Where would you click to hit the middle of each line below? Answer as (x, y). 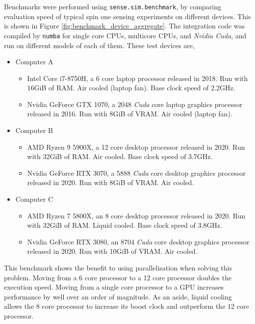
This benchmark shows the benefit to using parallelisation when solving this (118, 268)
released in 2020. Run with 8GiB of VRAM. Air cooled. (111, 182)
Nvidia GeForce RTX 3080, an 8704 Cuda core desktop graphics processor (138, 241)
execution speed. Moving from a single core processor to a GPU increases (114, 287)
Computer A (34, 62)
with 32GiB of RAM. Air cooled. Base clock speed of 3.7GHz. (120, 156)
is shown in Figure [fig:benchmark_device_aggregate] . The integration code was (124, 26)
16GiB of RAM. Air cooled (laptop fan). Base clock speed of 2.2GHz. (131, 88)
